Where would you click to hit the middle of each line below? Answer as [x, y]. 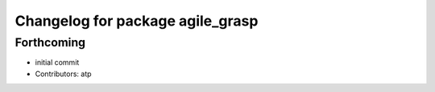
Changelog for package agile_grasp [137, 21]
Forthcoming [50, 42]
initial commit [57, 62]
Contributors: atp [63, 74]
